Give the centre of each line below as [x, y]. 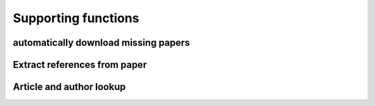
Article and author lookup [69, 87]
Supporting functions [76, 18]
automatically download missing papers [101, 43]
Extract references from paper [80, 65]
